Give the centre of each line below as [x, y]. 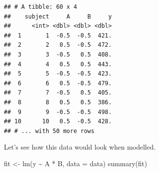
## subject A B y [58, 16]
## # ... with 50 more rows [49, 131]
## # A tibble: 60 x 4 [41, 7]
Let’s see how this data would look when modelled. [80, 147]
